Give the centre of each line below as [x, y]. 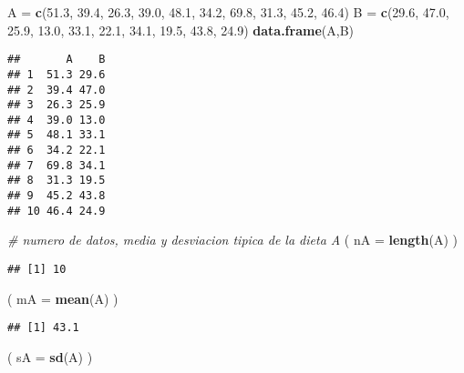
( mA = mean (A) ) [63, 298]
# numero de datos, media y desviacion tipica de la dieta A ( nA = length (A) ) [233, 240]
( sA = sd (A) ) [50, 356]
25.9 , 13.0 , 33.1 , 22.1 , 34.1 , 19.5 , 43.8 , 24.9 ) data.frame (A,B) [180, 30]
